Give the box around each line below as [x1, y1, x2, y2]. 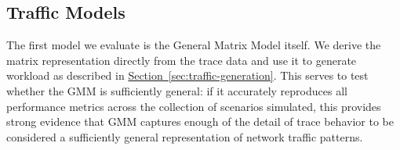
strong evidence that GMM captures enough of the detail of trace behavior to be [6, 113, 394, 130]
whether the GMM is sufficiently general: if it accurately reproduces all [6, 82, 347, 98]
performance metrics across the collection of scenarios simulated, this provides [6, 98, 381, 114]
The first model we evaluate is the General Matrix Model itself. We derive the [6, 37, 381, 53]
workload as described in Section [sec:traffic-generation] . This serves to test [6, 67, 369, 84]
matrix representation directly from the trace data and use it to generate [6, 52, 357, 68]
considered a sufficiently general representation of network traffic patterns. [6, 128, 363, 145]
